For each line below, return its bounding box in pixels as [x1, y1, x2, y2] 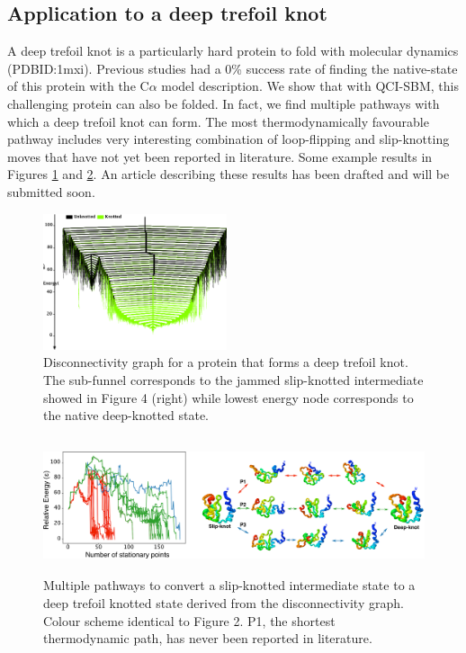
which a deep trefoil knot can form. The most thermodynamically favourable [7, 112, 429, 130]
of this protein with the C [7, 76, 149, 95]
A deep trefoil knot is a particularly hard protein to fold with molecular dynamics [7, 41, 459, 60]
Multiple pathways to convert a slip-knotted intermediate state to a [43, 576, 416, 595]
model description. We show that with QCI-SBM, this [161, 76, 459, 95]
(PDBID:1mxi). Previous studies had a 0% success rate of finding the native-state [7, 58, 458, 77]
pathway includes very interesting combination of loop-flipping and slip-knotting [7, 130, 450, 148]
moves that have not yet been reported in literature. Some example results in [7, 147, 433, 165]
